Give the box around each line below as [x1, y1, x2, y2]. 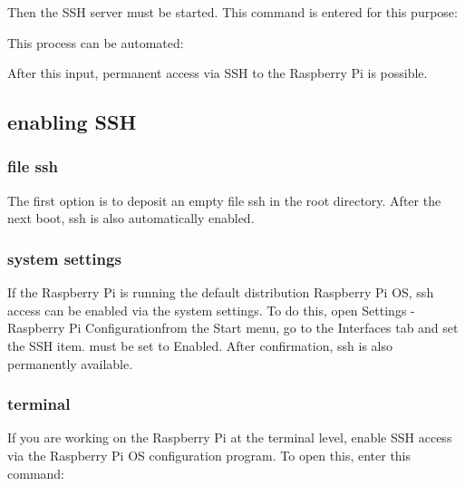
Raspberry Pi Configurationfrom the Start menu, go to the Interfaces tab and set [7, 318, 459, 337]
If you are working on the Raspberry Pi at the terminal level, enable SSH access [7, 428, 452, 447]
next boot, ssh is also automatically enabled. [7, 209, 255, 228]
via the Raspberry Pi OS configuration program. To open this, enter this [7, 445, 412, 464]
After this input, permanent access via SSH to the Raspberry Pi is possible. [7, 63, 428, 83]
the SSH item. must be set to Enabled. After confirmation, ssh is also [7, 335, 392, 355]
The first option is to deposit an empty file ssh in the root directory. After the [7, 190, 441, 209]
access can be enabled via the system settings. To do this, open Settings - [7, 300, 415, 319]
